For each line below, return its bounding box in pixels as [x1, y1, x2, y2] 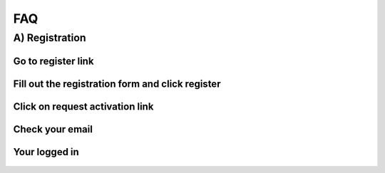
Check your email [13, 123, 93, 135]
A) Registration [13, 31, 86, 44]
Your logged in [13, 146, 80, 158]
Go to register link [13, 55, 94, 67]
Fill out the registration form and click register [13, 78, 221, 90]
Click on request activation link [13, 100, 154, 112]
